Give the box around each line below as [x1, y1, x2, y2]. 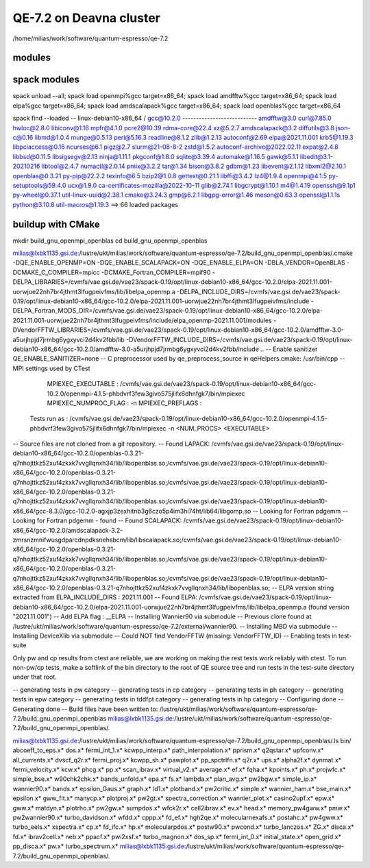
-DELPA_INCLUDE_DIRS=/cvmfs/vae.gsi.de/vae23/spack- [177, 287, 341, 296]
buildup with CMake [12, 218, 101, 230]
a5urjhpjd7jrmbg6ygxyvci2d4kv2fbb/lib [12, 335, 125, 343]
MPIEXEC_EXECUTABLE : [47, 380, 119, 388]
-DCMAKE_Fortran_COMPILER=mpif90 [101, 268, 211, 276]
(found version [308, 603, 349, 611]
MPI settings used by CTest [12, 364, 90, 372]
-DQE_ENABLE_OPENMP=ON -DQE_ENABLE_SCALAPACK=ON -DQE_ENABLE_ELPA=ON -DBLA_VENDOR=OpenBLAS [12, 258, 345, 267]
